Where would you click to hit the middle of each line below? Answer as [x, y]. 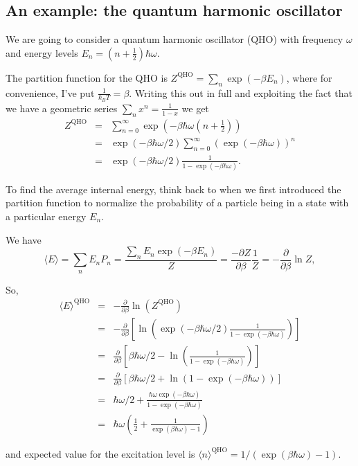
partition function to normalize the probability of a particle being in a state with [177, 203]
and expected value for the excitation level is [100, 453]
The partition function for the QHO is [87, 77]
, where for [309, 77]
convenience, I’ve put [50, 92]
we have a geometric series [62, 108]
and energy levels [42, 52]
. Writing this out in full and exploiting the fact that [241, 92]
